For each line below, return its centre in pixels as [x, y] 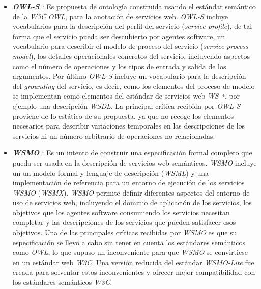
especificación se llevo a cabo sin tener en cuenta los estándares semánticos [129, 242]
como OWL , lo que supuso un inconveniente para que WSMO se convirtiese [130, 252]
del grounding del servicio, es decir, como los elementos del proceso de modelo [134, 86]
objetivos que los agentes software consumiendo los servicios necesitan [121, 212]
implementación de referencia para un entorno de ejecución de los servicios [128, 183]
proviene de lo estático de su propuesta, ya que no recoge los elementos [123, 116]
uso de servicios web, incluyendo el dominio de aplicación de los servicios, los [132, 202]
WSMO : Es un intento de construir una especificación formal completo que [132, 153]
